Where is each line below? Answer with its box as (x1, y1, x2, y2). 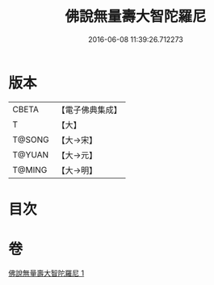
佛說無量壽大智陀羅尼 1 (8, 268, 85, 278)
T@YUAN (12, 149, 49, 160)
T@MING (12, 164, 48, 175)
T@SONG (12, 134, 50, 145)
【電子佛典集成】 (57, 104, 123, 115)
